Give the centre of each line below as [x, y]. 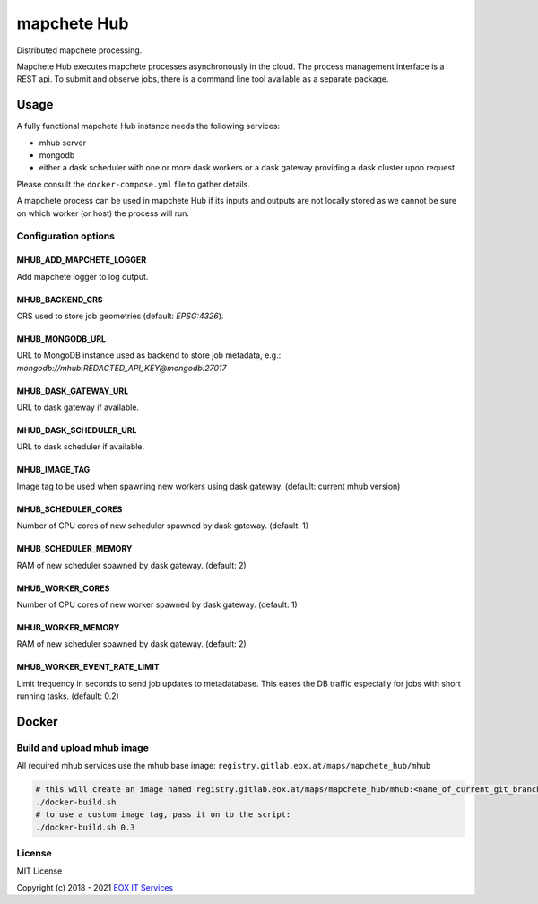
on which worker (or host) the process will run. [103, 213]
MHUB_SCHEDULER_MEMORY [74, 549]
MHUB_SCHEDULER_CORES [69, 509]
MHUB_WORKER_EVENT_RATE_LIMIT [88, 667]
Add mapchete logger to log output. [82, 276]
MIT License [39, 871]
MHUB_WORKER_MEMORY [68, 628]
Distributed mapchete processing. [79, 50]
